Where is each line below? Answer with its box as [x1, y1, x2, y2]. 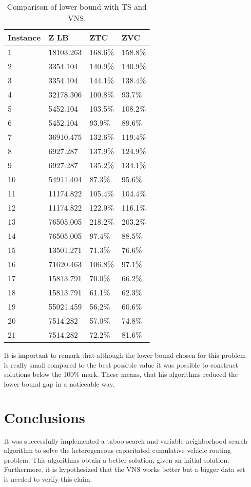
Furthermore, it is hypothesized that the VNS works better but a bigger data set [4, 464, 245, 474]
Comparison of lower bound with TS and [7, 1, 147, 12]
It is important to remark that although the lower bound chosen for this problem [4, 350, 246, 360]
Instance [8, 32, 41, 43]
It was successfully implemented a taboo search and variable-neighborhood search [4, 435, 248, 446]
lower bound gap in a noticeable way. [4, 378, 115, 389]
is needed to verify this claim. [4, 473, 92, 484]
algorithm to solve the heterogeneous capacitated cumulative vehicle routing [4, 445, 231, 455]
